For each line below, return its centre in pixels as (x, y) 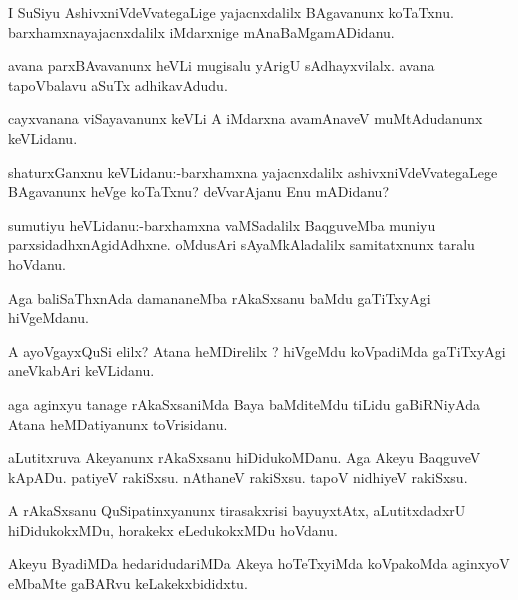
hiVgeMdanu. (48, 317)
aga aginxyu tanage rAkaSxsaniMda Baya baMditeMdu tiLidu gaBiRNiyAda (244, 403)
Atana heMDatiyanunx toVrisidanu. (118, 423)
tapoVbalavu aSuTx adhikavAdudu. (118, 84)
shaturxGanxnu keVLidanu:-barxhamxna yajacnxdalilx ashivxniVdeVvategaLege (253, 171)
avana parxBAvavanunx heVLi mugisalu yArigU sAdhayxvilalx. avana (221, 65)
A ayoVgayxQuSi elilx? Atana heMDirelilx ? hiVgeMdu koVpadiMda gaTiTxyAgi (257, 350)
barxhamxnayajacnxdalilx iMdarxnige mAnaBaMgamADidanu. (201, 31)
